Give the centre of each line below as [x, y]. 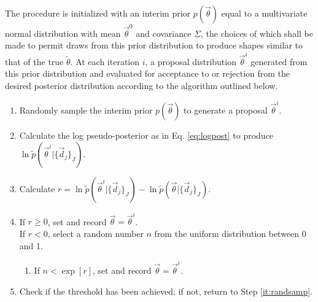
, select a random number [95, 234]
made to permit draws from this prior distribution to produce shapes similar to [154, 45]
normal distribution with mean [63, 33]
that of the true [34, 61]
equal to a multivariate [264, 13]
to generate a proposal [226, 110]
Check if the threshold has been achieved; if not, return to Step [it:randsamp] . [166, 291]
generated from [279, 61]
